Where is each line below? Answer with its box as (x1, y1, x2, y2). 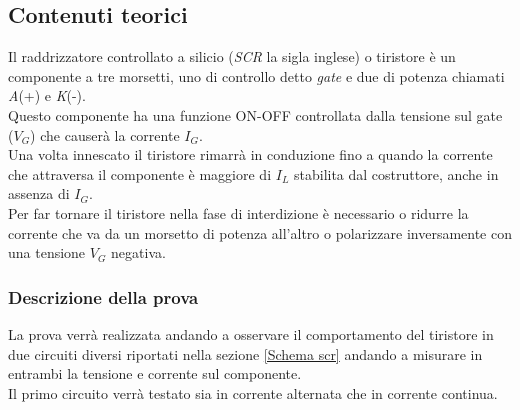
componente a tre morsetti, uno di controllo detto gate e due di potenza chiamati (8, 65, 505, 86)
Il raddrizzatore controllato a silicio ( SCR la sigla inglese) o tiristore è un (8, 46, 456, 67)
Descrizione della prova (8, 284, 199, 309)
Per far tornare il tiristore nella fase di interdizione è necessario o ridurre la (8, 202, 469, 223)
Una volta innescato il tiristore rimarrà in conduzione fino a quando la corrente (8, 144, 493, 165)
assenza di (8, 183, 70, 204)
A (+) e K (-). (8, 85, 86, 106)
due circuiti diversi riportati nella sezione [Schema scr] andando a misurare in (8, 343, 483, 364)
